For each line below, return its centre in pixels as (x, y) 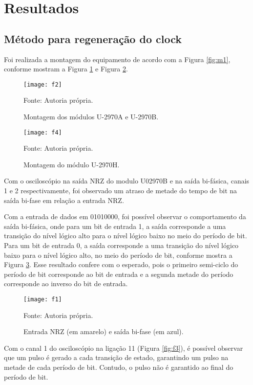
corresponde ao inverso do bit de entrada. (66, 283)
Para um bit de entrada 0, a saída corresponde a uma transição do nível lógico (121, 245)
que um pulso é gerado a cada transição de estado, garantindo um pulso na (116, 357)
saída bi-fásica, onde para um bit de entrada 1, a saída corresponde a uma (115, 226)
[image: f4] (43, 132)
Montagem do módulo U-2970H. (72, 164)
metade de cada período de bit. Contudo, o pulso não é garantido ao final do (119, 367)
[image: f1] (43, 299)
